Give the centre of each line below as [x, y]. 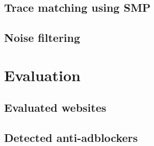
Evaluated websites [55, 107]
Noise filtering [42, 38]
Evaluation [42, 75]
